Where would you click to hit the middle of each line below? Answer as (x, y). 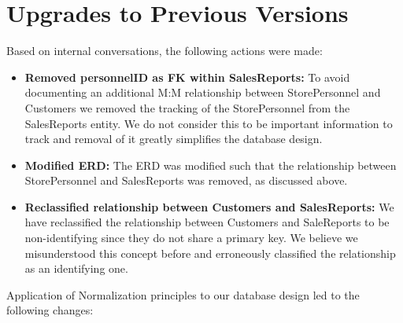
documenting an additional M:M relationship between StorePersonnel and (203, 92)
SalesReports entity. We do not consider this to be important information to (209, 123)
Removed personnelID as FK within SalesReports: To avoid (187, 77)
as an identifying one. (76, 268)
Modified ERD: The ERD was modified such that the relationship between (211, 165)
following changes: (50, 310)
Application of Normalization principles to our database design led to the (183, 294)
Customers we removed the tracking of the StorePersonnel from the (187, 107)
